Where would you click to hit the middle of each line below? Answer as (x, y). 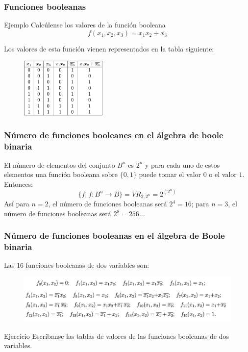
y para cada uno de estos (183, 164)
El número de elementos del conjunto (60, 164)
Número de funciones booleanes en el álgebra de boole (114, 135)
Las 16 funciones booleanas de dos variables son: (77, 264)
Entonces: (18, 184)
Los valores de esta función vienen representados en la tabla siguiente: (109, 48)
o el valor (223, 174)
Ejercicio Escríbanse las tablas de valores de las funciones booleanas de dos (116, 336)
